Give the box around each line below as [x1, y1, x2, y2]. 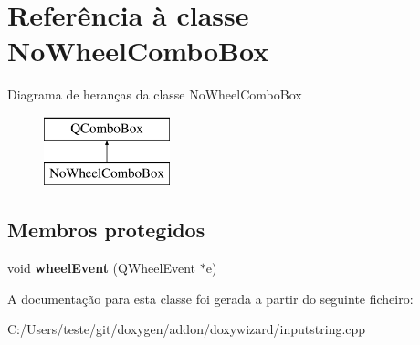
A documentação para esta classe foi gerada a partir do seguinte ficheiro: [7, 288, 414, 308]
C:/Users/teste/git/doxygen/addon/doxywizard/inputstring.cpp [7, 319, 366, 339]
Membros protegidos [7, 215, 205, 244]
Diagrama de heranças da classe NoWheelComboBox [7, 85, 302, 104]
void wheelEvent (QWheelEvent [7, 258, 196, 277]
